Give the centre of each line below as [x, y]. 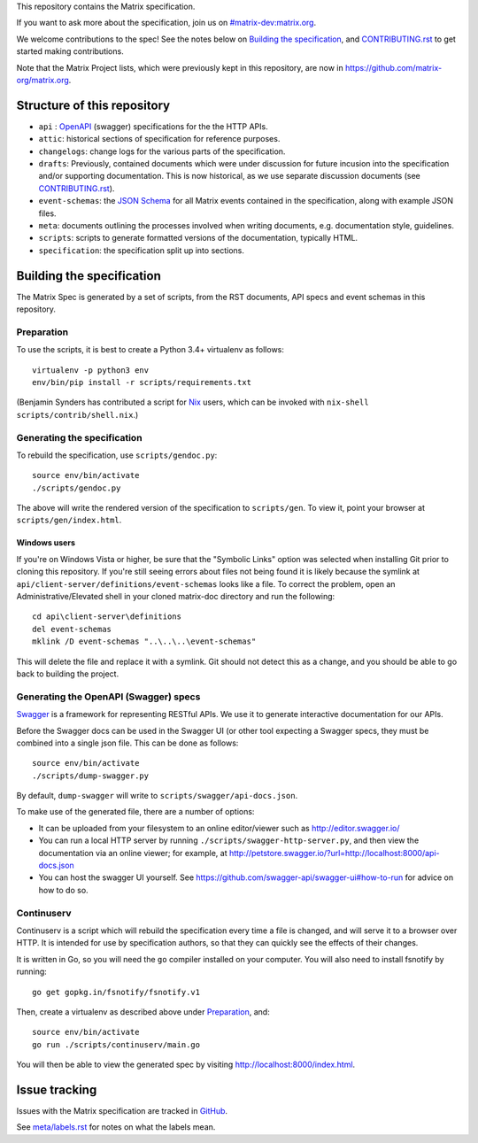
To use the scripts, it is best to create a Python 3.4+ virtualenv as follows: [150, 350]
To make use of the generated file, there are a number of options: [135, 812]
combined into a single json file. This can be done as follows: [127, 743]
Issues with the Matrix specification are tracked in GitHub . [122, 1110]
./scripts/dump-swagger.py [91, 776]
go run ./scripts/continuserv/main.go [116, 1044]
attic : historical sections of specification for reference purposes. [159, 139]
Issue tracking [57, 1089]
